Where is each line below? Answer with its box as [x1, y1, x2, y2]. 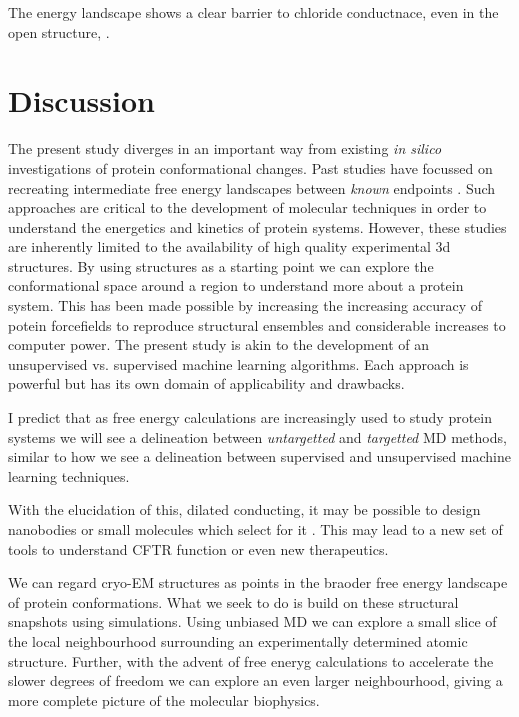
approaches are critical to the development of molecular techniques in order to [8, 197, 487, 218]
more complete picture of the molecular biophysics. [8, 689, 320, 710]
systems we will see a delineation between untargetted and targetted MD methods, [8, 426, 507, 447]
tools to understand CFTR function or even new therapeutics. [8, 538, 389, 559]
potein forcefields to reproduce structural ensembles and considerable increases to [8, 314, 506, 335]
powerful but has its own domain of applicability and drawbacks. [8, 373, 405, 394]
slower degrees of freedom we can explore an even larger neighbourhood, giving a [8, 670, 503, 691]
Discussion [8, 80, 155, 121]
